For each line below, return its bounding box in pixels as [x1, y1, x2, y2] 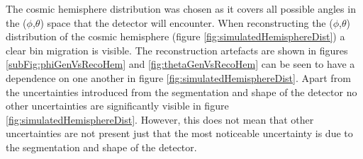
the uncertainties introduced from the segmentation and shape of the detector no [6, 84, 357, 99]
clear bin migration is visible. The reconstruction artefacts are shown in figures [6, 42, 348, 57]
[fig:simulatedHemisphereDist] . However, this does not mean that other [6, 112, 314, 126]
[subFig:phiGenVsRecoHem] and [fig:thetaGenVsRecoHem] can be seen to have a [6, 57, 355, 71]
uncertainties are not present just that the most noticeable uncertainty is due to [6, 126, 353, 141]
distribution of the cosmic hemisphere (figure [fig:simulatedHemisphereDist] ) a [6, 29, 345, 44]
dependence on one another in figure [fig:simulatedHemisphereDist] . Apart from [6, 70, 351, 85]
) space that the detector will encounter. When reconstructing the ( [40, 15, 333, 30]
